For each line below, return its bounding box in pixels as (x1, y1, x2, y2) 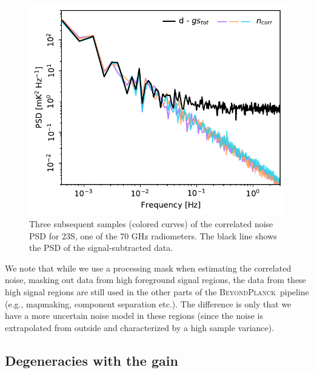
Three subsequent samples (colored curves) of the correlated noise (29, 217, 273, 230)
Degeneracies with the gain (5, 351, 178, 369)
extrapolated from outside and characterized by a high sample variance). (5, 321, 275, 334)
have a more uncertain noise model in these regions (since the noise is (5, 309, 263, 322)
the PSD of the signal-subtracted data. (29, 241, 173, 254)
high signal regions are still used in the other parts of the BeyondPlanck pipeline (5, 285, 309, 298)
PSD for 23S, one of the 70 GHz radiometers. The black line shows (29, 229, 277, 242)
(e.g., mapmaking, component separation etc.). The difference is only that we (5, 297, 292, 310)
